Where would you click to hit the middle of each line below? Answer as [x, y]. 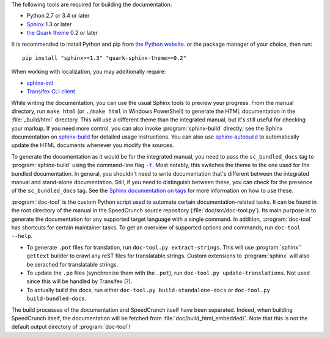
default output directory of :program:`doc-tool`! [71, 327]
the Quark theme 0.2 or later [62, 33]
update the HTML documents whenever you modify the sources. [93, 145]
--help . [22, 236]
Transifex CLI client [51, 92]
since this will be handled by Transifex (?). [79, 281]
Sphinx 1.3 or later [49, 24]
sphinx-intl [40, 83]
